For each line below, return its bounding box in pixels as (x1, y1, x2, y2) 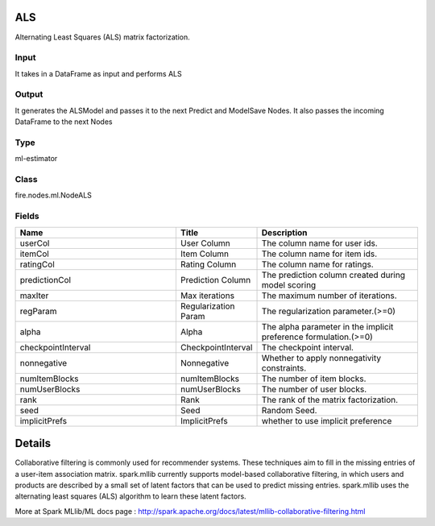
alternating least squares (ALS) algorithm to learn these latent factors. (14, 491, 246, 501)
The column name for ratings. (261, 259, 374, 270)
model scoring (261, 279, 317, 290)
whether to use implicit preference (261, 415, 392, 426)
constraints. (261, 362, 307, 374)
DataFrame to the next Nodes (14, 117, 113, 126)
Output (14, 89, 43, 100)
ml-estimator (14, 154, 58, 164)
